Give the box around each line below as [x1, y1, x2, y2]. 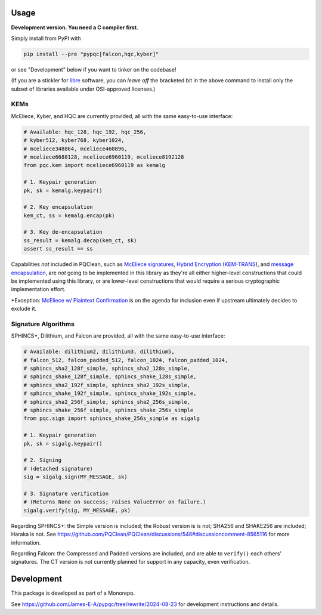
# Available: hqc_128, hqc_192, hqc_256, [23, 128, 147, 135]
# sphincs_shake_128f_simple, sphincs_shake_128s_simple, [23, 373, 197, 380]
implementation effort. [11, 286, 66, 293]
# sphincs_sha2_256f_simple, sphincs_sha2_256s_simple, [23, 398, 191, 405]
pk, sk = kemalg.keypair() [23, 187, 103, 194]
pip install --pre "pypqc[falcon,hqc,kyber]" [23, 51, 159, 57]
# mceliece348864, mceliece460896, [23, 145, 128, 152]
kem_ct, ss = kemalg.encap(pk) [23, 212, 116, 219]
